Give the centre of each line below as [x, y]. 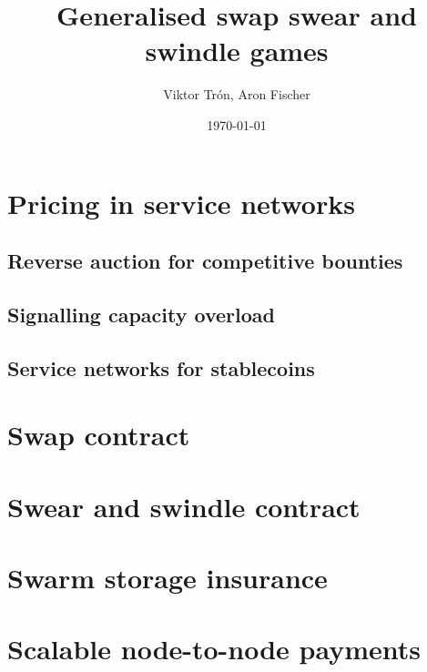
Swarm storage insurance [168, 577]
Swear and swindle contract [184, 506]
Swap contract [99, 435]
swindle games [237, 51]
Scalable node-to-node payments [214, 649]
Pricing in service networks [181, 203]
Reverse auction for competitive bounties [205, 261]
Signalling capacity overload [141, 314]
